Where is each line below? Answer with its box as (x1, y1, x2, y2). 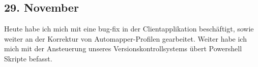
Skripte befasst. (4, 53, 52, 63)
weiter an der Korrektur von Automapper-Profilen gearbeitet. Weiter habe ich (4, 33, 247, 44)
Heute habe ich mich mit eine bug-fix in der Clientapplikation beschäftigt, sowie (4, 23, 254, 34)
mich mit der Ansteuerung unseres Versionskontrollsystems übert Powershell (4, 43, 242, 54)
